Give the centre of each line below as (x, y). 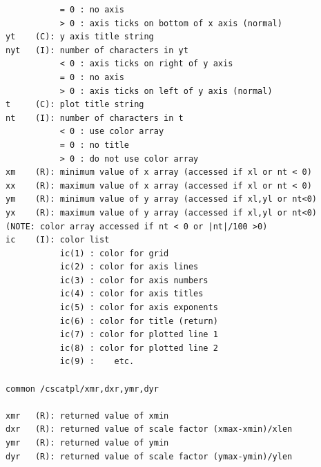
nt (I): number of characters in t (95, 118)
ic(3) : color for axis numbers (134, 280)
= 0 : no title (94, 145)
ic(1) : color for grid (114, 253)
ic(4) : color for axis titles (132, 294)
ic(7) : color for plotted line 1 (139, 335)
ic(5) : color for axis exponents (139, 308)
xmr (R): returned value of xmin (87, 416)
